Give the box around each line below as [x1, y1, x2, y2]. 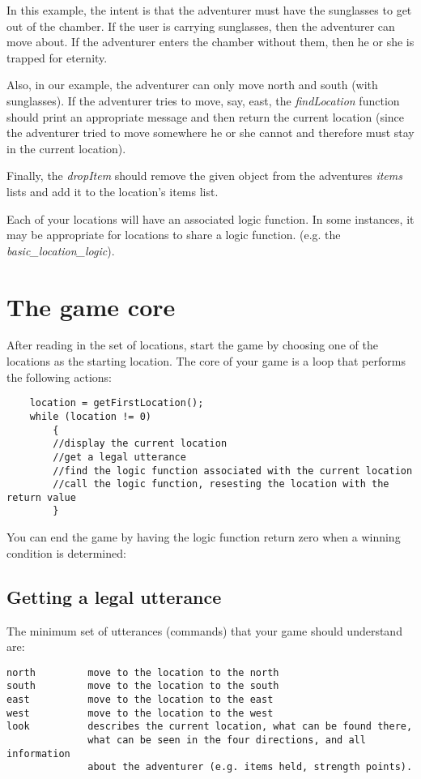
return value [6, 491, 76, 503]
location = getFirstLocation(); [29, 397, 204, 409]
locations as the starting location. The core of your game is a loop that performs [6, 353, 406, 370]
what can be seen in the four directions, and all [87, 734, 366, 746]
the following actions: [6, 368, 112, 385]
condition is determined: [6, 544, 126, 561]
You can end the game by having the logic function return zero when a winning [6, 529, 401, 546]
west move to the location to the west [6, 707, 274, 719]
